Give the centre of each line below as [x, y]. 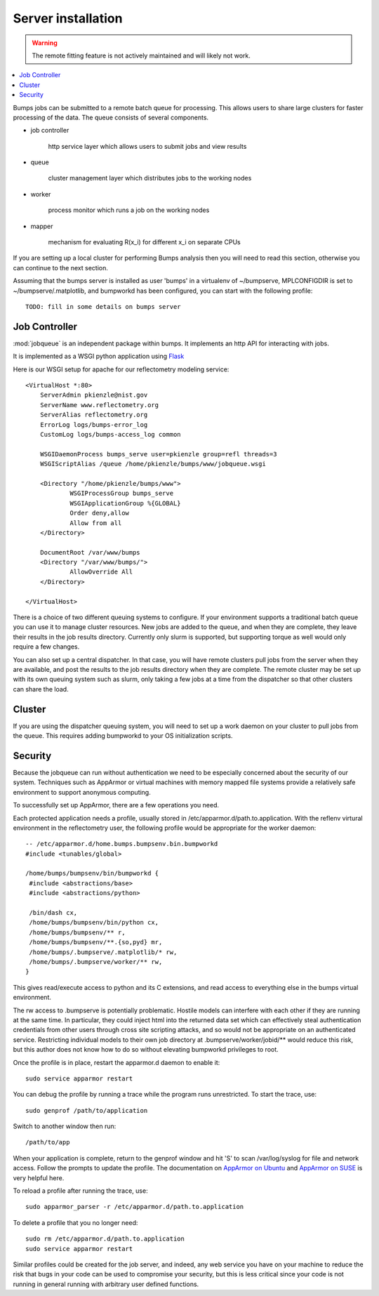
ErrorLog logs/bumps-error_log [94, 424]
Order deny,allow [100, 513]
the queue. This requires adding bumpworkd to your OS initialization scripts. [123, 736]
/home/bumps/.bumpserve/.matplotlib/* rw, [103, 952]
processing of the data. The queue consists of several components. [111, 117]
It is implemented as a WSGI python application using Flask [99, 356]
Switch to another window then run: [65, 1126]
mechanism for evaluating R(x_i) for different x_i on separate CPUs [145, 242]
